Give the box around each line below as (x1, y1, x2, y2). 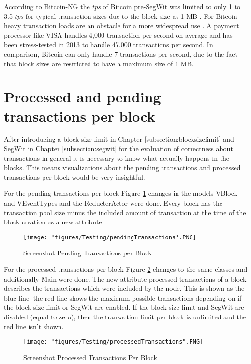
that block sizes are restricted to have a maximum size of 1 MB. (4, 58, 194, 68)
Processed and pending (4, 87, 161, 107)
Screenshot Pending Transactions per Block (23, 248, 152, 258)
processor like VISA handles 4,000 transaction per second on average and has (4, 30, 233, 40)
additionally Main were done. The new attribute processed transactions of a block (4, 273, 247, 284)
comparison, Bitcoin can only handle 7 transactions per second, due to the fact (4, 48, 237, 59)
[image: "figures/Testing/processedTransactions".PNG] (23, 338, 204, 346)
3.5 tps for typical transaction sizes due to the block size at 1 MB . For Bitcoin (4, 11, 237, 21)
